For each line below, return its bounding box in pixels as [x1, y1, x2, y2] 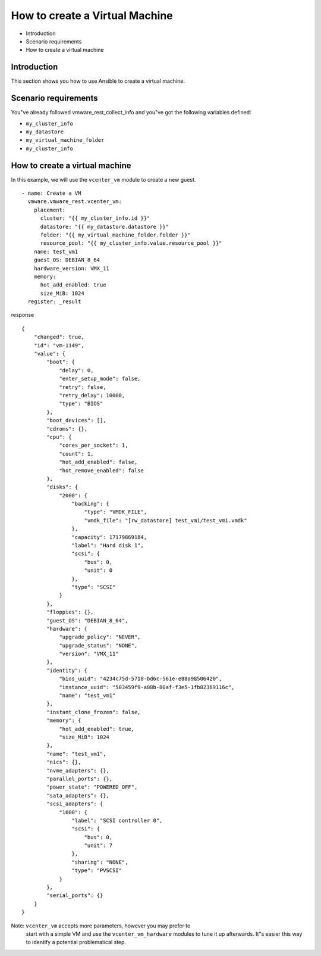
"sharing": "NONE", [71, 858, 128, 865]
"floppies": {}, [46, 609, 94, 616]
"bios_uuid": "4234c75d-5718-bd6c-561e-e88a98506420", [59, 675, 222, 682]
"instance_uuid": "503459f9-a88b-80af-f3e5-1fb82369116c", [59, 684, 235, 690]
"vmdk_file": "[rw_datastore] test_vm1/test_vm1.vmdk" [84, 517, 247, 524]
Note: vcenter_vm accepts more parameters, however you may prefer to [11, 922, 191, 929]
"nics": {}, [46, 759, 81, 765]
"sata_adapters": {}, [46, 792, 110, 799]
